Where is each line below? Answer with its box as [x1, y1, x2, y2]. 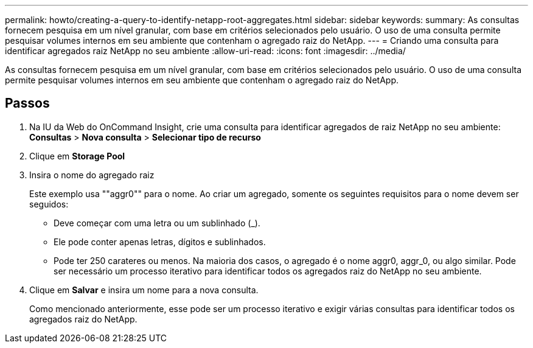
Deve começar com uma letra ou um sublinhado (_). [54, 217, 260, 228]
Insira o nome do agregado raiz [29, 169, 155, 180]
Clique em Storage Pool [29, 150, 125, 161]
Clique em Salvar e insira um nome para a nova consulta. [29, 284, 259, 295]
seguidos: [29, 198, 69, 209]
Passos [5, 96, 50, 111]
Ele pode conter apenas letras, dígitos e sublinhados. [54, 236, 266, 247]
